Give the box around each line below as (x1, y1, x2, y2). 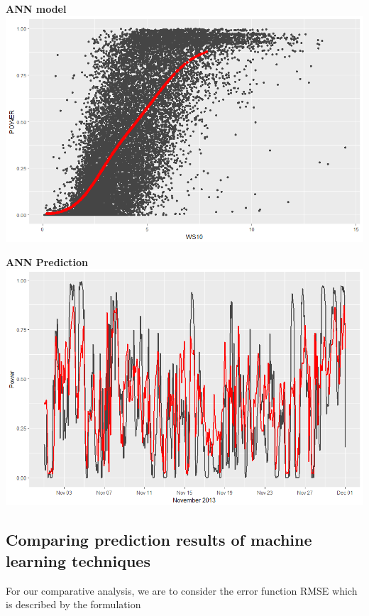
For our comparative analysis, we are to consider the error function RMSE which (6, 583, 358, 598)
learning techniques (6, 549, 150, 571)
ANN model (6, 1, 67, 16)
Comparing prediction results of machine (6, 529, 312, 551)
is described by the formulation (6, 597, 141, 612)
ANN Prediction (6, 254, 89, 269)
